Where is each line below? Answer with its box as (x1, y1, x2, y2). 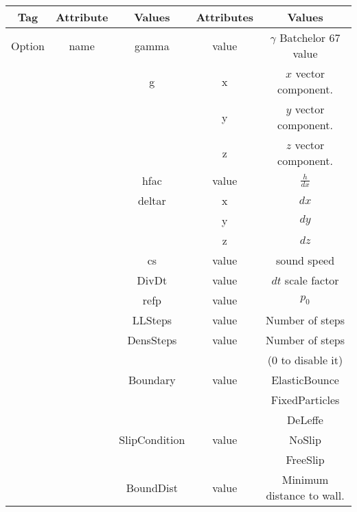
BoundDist (126, 479, 178, 496)
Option (11, 37, 45, 54)
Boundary (128, 372, 176, 388)
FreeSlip (286, 452, 325, 467)
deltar (137, 192, 166, 208)
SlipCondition (119, 432, 185, 447)
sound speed (276, 252, 335, 268)
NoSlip (289, 432, 321, 447)
